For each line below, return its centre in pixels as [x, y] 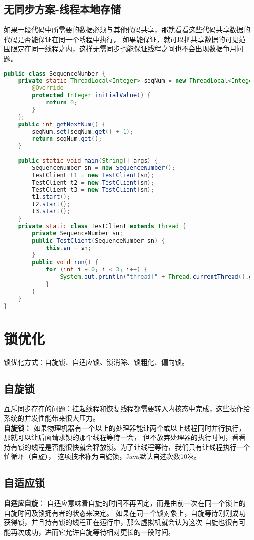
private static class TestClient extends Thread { [102, 226]
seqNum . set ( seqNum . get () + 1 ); [83, 132]
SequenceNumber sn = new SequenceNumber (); [104, 168]
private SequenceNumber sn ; [77, 233]
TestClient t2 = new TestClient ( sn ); [93, 182]
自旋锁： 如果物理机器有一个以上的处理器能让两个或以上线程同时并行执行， [125, 427]
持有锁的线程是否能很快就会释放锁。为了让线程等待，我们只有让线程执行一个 [127, 447]
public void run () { [65, 262]
